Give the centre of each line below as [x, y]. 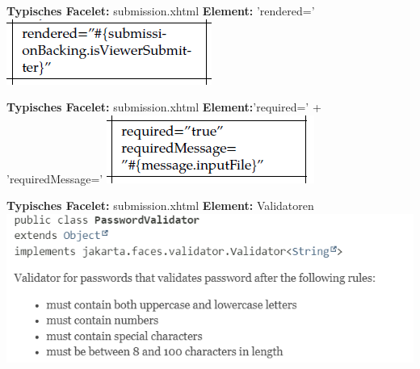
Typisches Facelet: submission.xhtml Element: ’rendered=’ [161, 10]
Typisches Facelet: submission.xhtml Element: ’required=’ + [164, 107]
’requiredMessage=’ [55, 178]
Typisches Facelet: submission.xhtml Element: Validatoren [160, 205]
